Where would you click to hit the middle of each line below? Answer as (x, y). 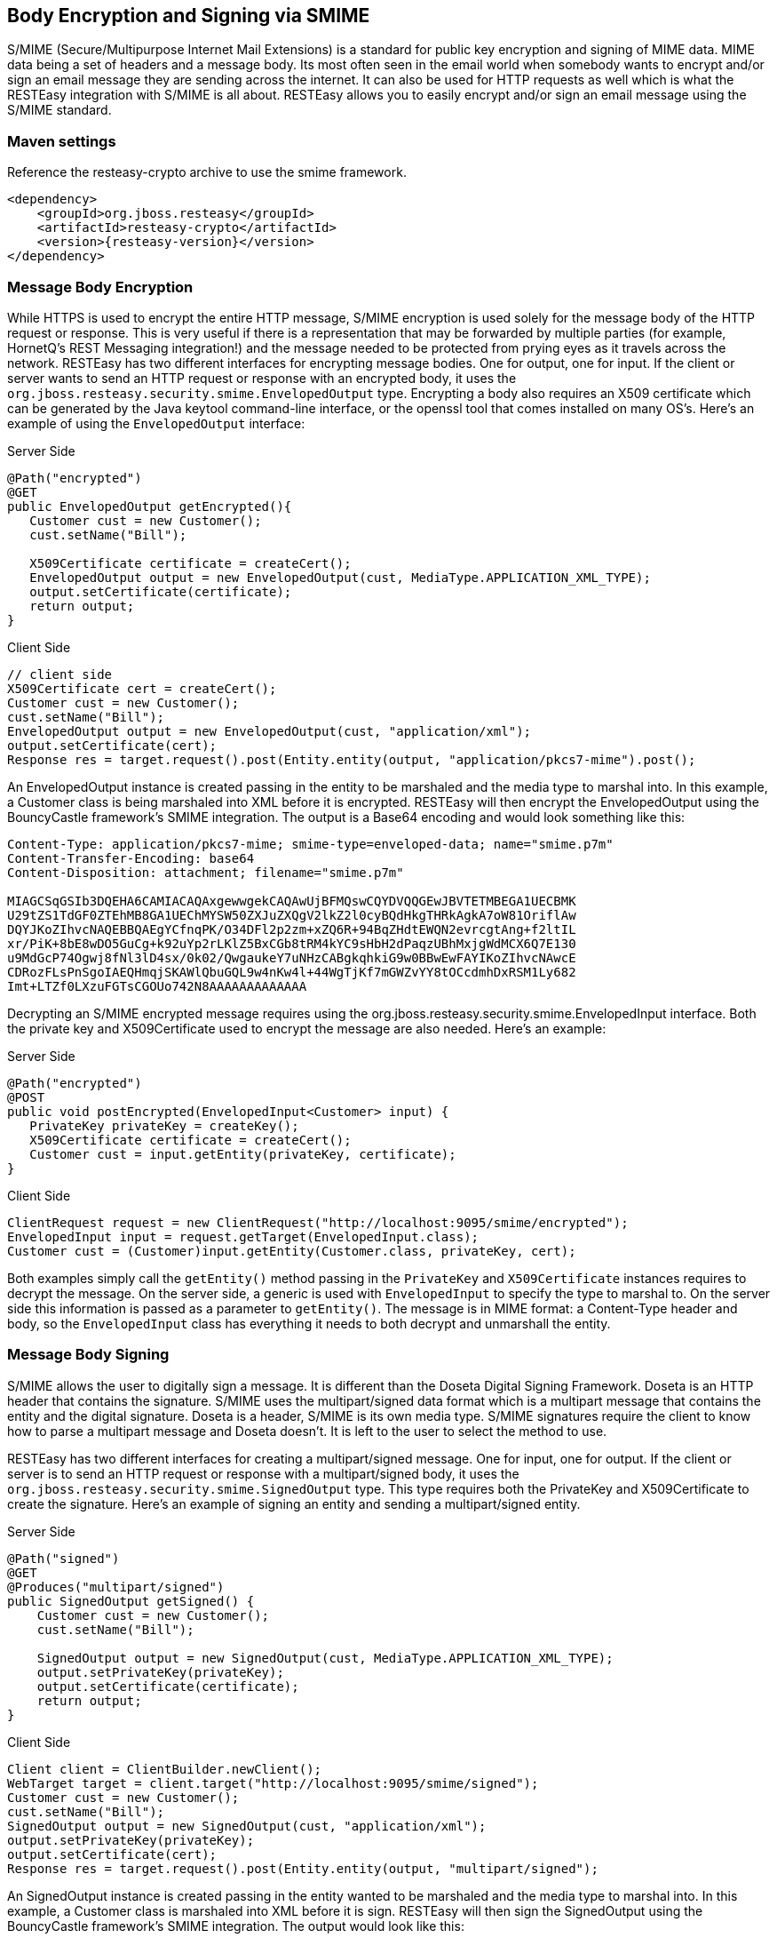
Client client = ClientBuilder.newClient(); (165, 1769)
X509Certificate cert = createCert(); (142, 688)
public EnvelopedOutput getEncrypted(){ (150, 506)
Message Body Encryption (100, 287)
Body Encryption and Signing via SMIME (189, 16)
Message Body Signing (88, 1355)
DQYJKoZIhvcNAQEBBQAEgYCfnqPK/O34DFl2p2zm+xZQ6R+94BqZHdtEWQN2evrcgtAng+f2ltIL (292, 929)
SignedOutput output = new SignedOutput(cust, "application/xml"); (247, 1826)
